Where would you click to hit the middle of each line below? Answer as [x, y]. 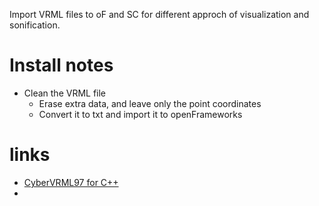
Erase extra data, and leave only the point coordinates [150, 103]
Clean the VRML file [65, 93]
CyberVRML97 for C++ [71, 182]
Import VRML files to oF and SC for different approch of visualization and [159, 14]
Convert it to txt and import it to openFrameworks [140, 114]
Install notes [61, 65]
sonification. [35, 25]
